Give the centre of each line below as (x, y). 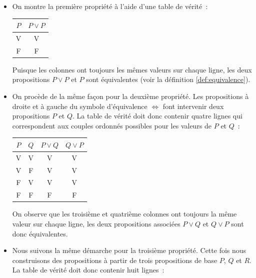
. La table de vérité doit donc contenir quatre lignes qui (157, 116)
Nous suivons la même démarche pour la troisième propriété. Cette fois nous (129, 250)
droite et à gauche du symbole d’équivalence (80, 106)
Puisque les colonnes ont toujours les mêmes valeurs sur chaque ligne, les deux (132, 69)
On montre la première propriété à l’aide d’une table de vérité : (110, 6)
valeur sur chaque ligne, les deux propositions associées (96, 223)
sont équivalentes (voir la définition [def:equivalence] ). (168, 79)
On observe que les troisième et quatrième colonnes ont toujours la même (124, 214)
